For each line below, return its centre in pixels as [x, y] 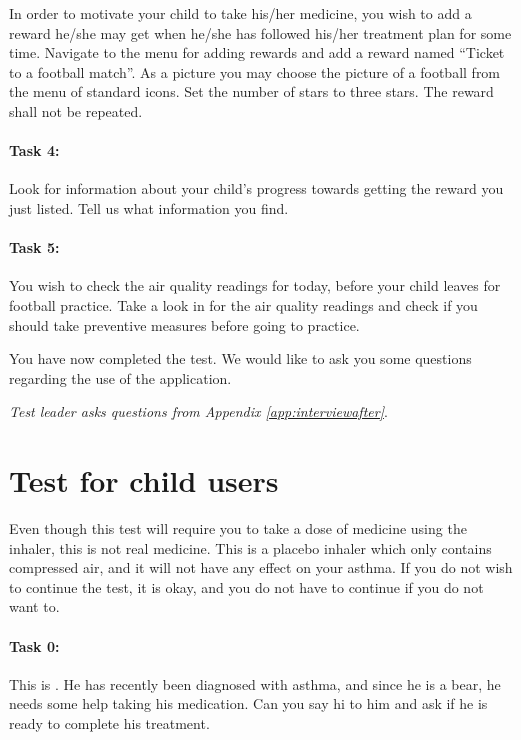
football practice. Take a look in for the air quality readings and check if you [243, 304]
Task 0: [34, 645]
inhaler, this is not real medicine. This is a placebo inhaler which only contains [250, 547]
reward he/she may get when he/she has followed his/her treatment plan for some [260, 32]
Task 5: [34, 247]
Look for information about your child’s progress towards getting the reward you [256, 188]
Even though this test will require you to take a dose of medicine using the [238, 528]
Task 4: [34, 150]
